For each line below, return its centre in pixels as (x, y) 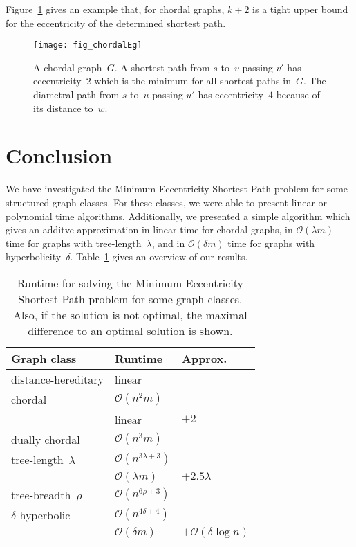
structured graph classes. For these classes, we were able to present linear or (167, 202)
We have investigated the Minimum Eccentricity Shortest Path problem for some (177, 189)
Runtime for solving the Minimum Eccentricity (130, 283)
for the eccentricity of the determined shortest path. (116, 23)
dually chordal (46, 439)
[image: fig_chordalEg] (88, 45)
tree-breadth (41, 494)
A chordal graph (68, 67)
